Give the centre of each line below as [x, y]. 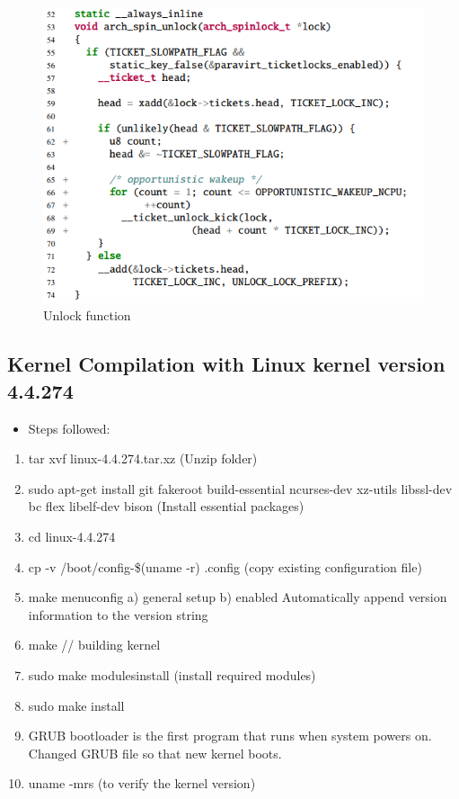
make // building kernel [94, 645]
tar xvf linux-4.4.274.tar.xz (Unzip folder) [143, 458]
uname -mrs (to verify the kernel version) [142, 783]
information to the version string [118, 614]
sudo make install [76, 705]
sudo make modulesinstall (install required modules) [172, 674]
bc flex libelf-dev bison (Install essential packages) [166, 506]
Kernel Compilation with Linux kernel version [226, 364]
